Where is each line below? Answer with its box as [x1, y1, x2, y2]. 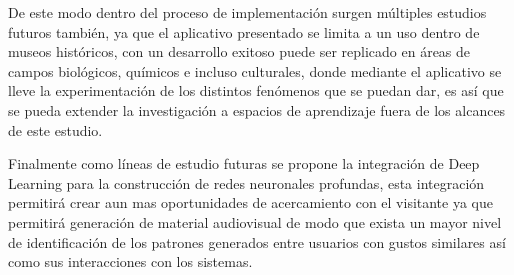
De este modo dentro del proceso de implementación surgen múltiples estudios [8, 2, 487, 22]
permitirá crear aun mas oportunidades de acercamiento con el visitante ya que [8, 192, 494, 213]
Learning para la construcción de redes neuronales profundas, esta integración [8, 172, 485, 193]
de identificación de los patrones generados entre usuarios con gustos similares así [8, 231, 506, 252]
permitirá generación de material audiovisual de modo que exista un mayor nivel [8, 211, 502, 232]
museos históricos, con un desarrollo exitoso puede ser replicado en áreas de [8, 41, 471, 62]
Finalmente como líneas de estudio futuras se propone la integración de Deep [8, 153, 480, 174]
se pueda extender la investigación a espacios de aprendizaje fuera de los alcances [8, 99, 506, 120]
